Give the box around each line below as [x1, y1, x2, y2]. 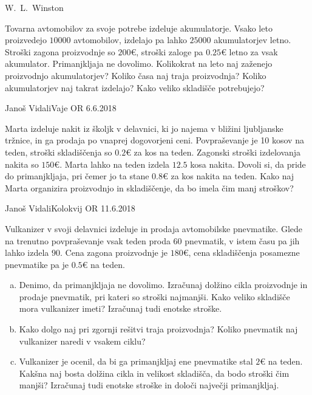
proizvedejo [5, 33, 47, 46]
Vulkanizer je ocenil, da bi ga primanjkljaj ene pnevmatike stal [19, 355, 253, 368]
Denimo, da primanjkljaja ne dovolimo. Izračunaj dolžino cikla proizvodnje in [19, 278, 308, 291]
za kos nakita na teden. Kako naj [171, 170, 294, 182]
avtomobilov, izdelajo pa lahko [73, 33, 187, 46]
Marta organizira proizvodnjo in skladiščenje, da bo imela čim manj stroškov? [5, 181, 294, 194]
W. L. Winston [5, 1, 64, 13]
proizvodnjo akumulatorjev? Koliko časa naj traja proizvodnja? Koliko [5, 69, 266, 81]
